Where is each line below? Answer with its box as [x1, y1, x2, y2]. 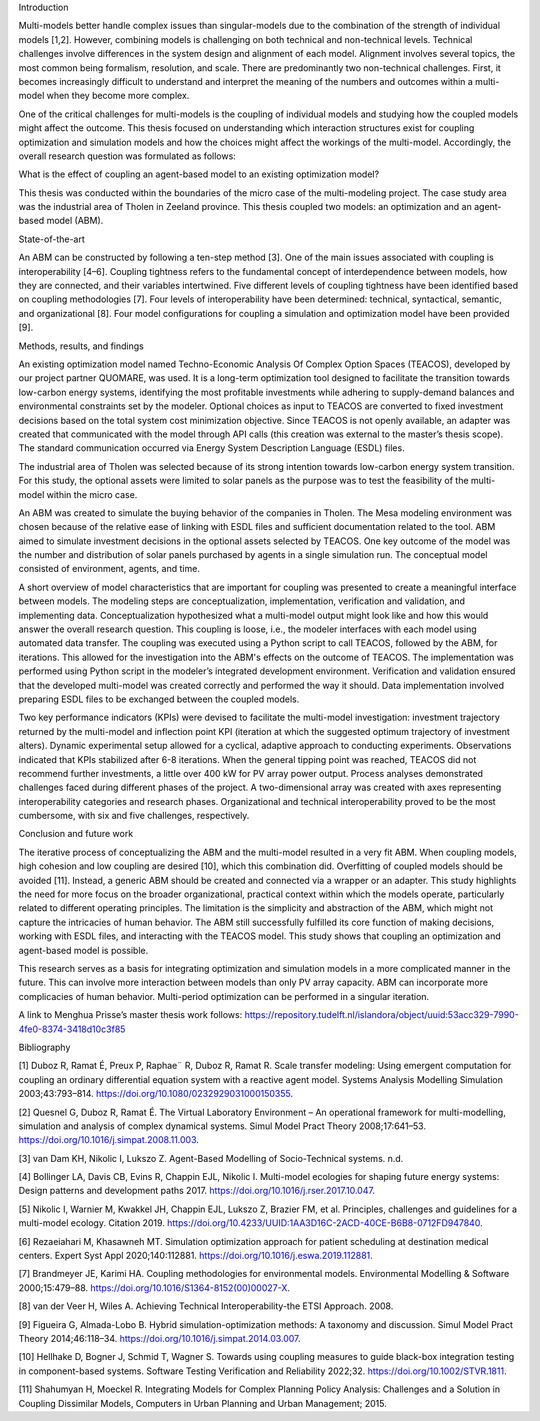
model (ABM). [46, 215, 104, 227]
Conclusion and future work [18, 828, 134, 840]
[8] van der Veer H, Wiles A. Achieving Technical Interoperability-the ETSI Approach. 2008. [18, 1300, 394, 1312]
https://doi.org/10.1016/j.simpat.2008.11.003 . [18, 1134, 200, 1146]
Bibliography [18, 1041, 71, 1053]
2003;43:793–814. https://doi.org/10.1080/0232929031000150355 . [18, 1088, 294, 1100]
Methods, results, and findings [18, 340, 144, 352]
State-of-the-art [18, 233, 85, 245]
